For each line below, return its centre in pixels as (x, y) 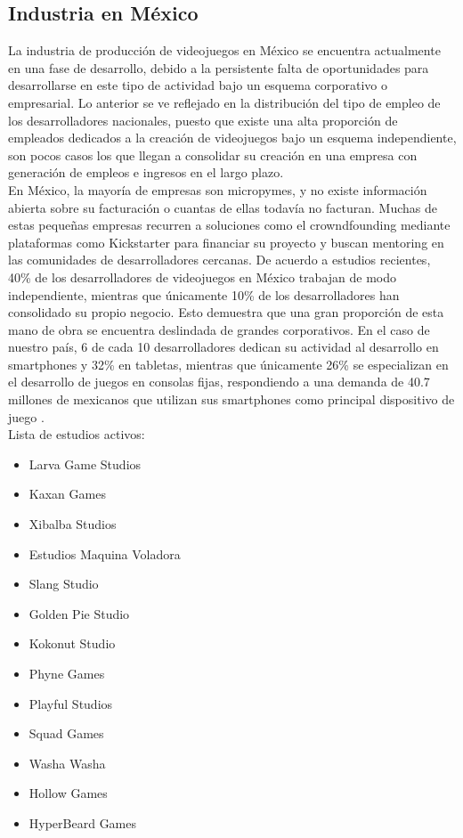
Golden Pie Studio (79, 613)
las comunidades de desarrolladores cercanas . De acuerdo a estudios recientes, (219, 260)
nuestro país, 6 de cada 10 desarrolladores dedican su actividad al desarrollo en (223, 347)
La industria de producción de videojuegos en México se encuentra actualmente (224, 50)
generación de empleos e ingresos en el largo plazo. (146, 172)
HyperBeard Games (83, 822)
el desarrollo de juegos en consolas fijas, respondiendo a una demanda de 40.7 (219, 382)
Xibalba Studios (73, 524)
